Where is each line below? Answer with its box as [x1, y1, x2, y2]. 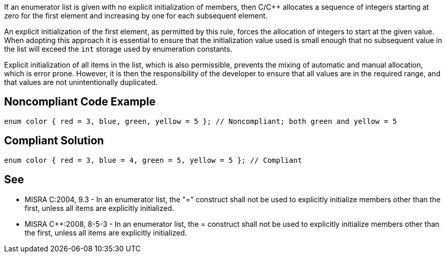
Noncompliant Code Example [4, 95, 156, 109]
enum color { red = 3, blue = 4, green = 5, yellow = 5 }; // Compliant [4, 156, 302, 164]
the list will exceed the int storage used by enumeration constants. [4, 45, 232, 53]
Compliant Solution [4, 134, 104, 147]
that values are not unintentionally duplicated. [4, 78, 158, 87]
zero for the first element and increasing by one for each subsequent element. [4, 11, 268, 20]
